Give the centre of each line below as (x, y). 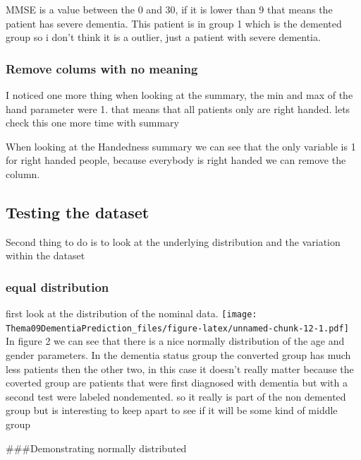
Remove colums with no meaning (102, 68)
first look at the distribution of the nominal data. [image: (131, 313)
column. (23, 173)
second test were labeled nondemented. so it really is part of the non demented (176, 396)
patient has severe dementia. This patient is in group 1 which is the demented (174, 23)
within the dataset (45, 255)
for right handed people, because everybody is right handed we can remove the (176, 160)
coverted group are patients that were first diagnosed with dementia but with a (177, 383)
